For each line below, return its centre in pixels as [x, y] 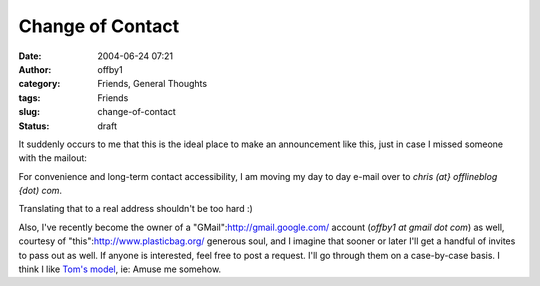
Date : [30, 56]
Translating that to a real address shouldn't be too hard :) [136, 209]
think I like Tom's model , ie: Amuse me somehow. [120, 269]
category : [39, 84]
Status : [34, 126]
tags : [29, 97]
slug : [29, 112]
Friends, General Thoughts [152, 84]
